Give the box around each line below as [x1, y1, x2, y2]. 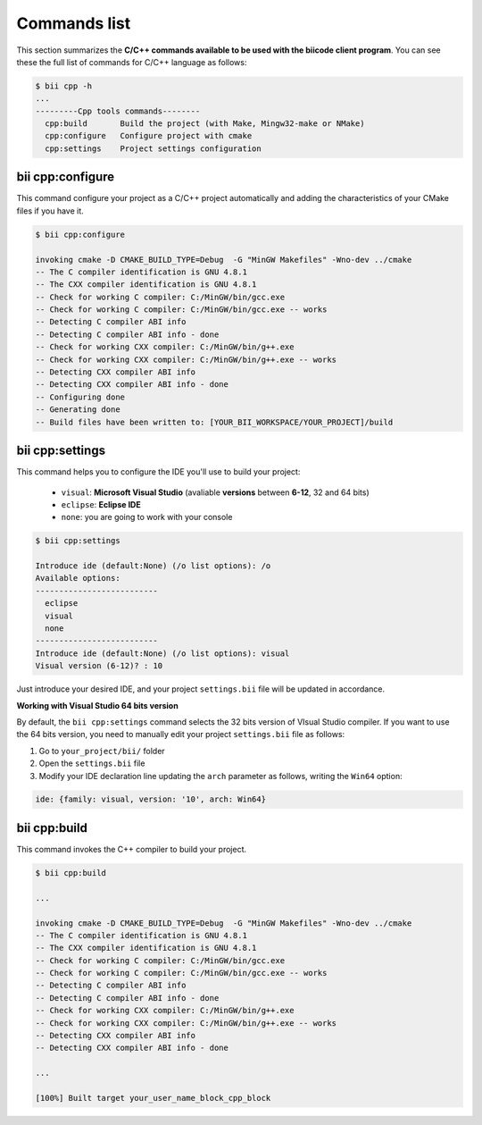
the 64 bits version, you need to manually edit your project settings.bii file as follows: [16, 729, 345, 740]
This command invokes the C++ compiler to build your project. [16, 844, 247, 854]
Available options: [35, 573, 120, 583]
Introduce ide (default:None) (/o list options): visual [35, 648, 290, 659]
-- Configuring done [35, 391, 125, 402]
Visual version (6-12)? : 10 [35, 661, 163, 671]
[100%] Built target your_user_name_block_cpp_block [35, 1093, 271, 1103]
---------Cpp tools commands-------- [35, 105, 201, 116]
